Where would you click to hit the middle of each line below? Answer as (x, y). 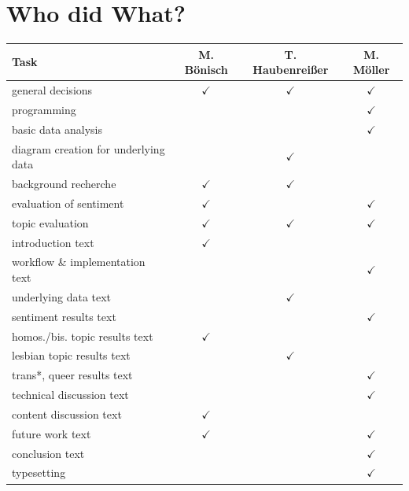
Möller (372, 70)
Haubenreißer (291, 70)
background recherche (64, 184)
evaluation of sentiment (68, 203)
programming (44, 109)
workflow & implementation (79, 262)
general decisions (52, 90)
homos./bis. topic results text (83, 336)
